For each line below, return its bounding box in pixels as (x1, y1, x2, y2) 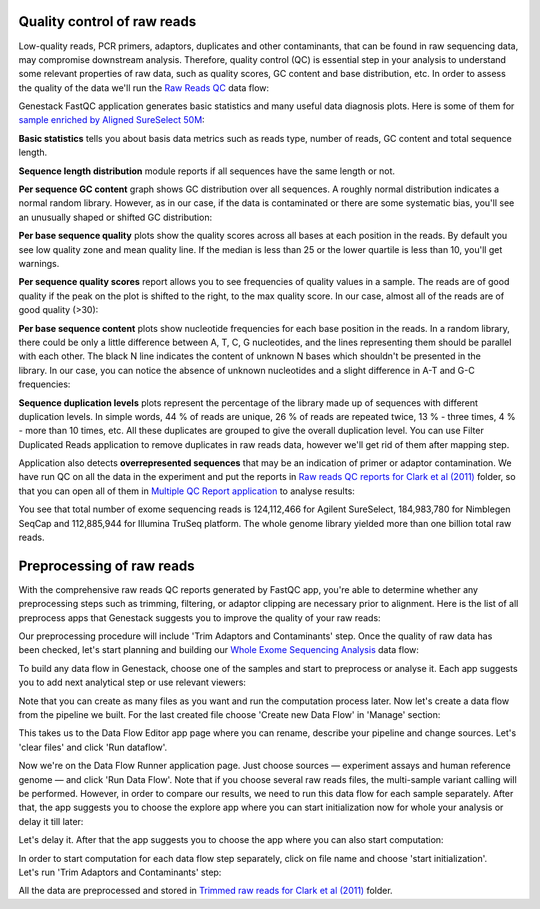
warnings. (18, 257, 60, 269)
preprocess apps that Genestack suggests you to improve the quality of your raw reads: (18, 611, 381, 624)
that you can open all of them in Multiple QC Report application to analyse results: (18, 485, 355, 497)
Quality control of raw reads (18, 13, 197, 30)
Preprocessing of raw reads (18, 557, 195, 574)
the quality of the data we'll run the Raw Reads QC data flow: (18, 81, 270, 94)
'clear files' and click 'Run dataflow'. (18, 741, 168, 753)
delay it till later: (18, 815, 84, 827)
